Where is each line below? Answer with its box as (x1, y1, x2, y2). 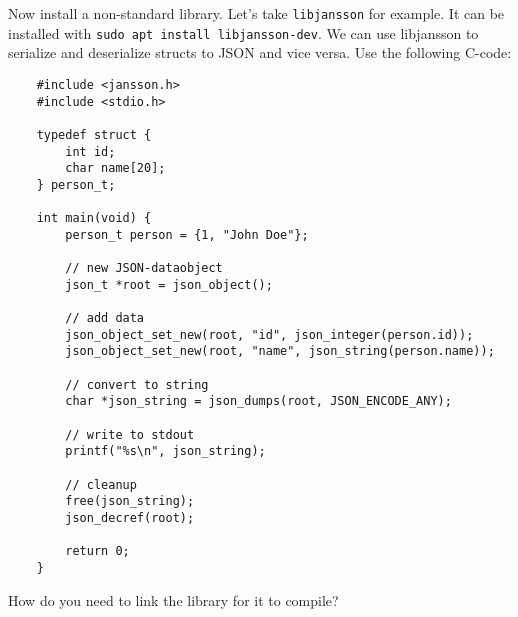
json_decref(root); (65, 510, 195, 525)
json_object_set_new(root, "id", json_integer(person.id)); (65, 327, 474, 342)
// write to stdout (65, 427, 195, 442)
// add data (65, 311, 145, 326)
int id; (65, 144, 116, 159)
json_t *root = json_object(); (65, 277, 273, 292)
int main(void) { (36, 211, 152, 226)
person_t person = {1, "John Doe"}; (65, 227, 309, 242)
